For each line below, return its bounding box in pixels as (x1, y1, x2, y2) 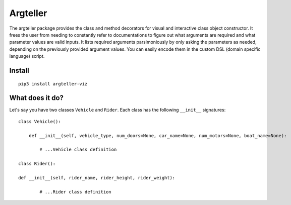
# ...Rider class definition (39, 189, 112, 194)
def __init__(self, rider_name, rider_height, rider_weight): (18, 175, 176, 180)
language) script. (9, 53, 45, 59)
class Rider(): (18, 161, 56, 167)
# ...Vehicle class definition (39, 147, 117, 153)
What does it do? (9, 93, 64, 102)
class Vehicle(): (18, 119, 61, 124)
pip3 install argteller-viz (18, 81, 88, 86)
